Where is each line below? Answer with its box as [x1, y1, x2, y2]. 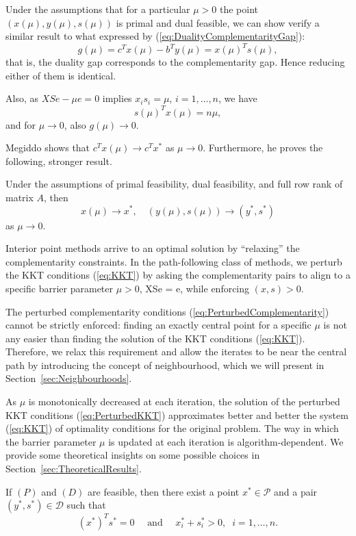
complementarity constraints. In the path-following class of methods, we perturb [5, 254, 342, 268]
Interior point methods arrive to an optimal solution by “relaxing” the [5, 241, 300, 255]
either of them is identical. [5, 68, 116, 82]
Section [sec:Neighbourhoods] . [5, 371, 132, 385]
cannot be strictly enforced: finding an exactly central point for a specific [5, 318, 311, 332]
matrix [5, 190, 34, 204]
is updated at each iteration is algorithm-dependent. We [108, 434, 344, 448]
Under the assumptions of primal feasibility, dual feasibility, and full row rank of [5, 177, 343, 191]
